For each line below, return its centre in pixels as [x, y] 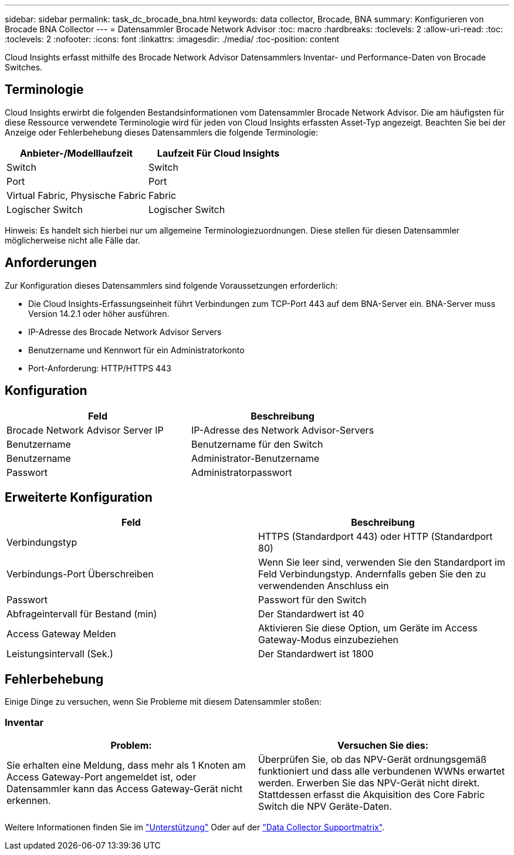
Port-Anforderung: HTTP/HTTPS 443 [100, 368]
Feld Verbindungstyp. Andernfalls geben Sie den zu [372, 574]
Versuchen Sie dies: [383, 745]
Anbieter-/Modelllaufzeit [76, 153]
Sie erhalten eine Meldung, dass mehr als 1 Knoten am [126, 765]
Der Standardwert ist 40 [311, 614]
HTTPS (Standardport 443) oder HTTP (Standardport [376, 537]
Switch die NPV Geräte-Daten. [325, 806]
